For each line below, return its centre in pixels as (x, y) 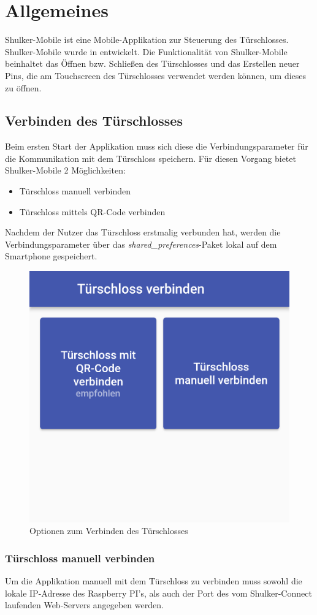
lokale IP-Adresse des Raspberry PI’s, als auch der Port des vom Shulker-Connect (158, 593)
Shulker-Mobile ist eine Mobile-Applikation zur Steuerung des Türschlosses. (147, 40)
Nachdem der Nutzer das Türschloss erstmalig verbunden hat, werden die (143, 232)
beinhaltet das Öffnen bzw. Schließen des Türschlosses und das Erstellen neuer (152, 63)
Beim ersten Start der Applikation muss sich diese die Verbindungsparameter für (157, 146)
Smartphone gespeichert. (51, 256)
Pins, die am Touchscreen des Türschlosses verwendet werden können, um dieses (156, 75)
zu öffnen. (23, 87)
